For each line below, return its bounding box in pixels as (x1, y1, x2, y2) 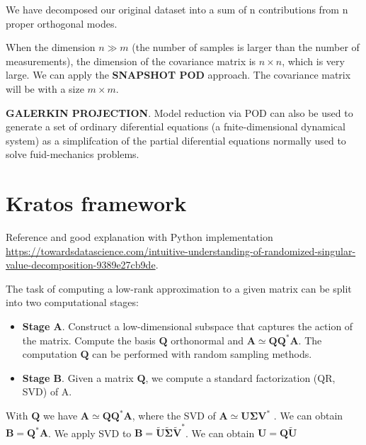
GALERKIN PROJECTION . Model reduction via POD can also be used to (6, 105, 353, 120)
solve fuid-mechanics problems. (6, 147, 139, 162)
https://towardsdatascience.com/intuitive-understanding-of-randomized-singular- (6, 243, 356, 258)
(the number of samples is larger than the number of (132, 40, 360, 55)
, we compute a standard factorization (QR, (145, 370, 336, 385)
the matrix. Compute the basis (22, 332, 156, 347)
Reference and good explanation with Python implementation (6, 230, 273, 244)
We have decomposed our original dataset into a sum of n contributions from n (6, 2, 348, 16)
